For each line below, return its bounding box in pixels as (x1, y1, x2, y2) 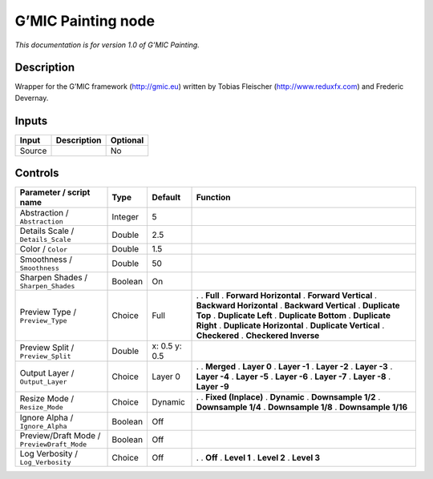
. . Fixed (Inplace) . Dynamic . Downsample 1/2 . (196, 392, 381, 403)
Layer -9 (196, 381, 229, 392)
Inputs (14, 114, 48, 127)
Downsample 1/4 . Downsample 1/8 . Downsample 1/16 (196, 401, 408, 413)
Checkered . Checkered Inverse (196, 330, 320, 341)
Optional (110, 135, 144, 146)
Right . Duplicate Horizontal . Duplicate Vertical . (196, 320, 385, 332)
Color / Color (19, 244, 68, 255)
